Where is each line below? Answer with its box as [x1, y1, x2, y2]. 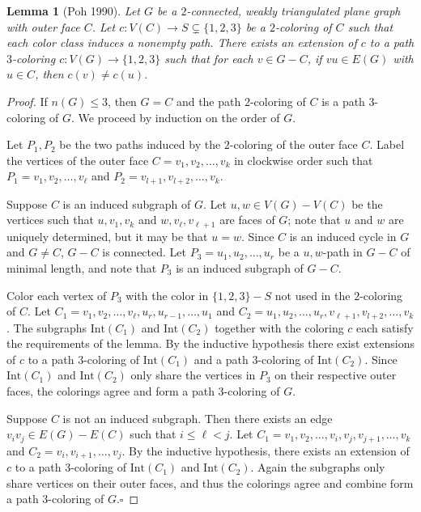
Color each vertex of [6, 286, 107, 303]
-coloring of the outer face [229, 136, 358, 153]
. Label [369, 136, 405, 153]
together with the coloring [215, 319, 344, 336]
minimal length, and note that [6, 260, 157, 277]
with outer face [6, 18, 80, 35]
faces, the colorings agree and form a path [6, 383, 215, 400]
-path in [322, 243, 363, 260]
